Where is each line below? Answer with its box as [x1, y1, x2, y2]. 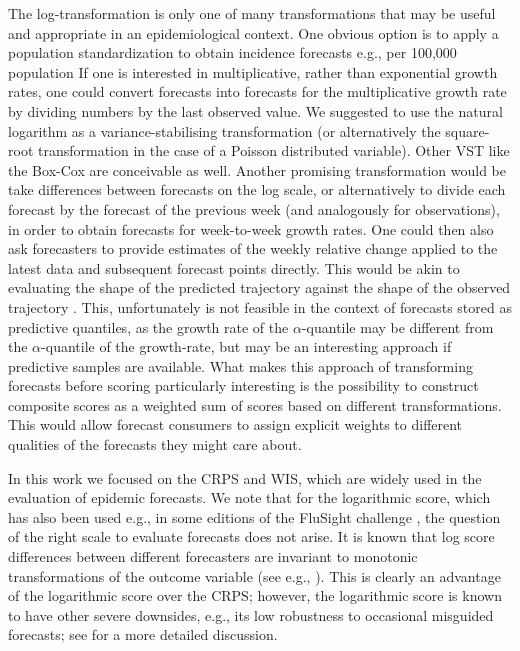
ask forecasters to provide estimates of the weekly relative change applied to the [8, 238, 498, 259]
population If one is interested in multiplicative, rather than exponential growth [8, 61, 498, 82]
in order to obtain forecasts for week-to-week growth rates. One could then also [8, 218, 494, 239]
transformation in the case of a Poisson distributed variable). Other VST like [37, 140, 510, 161]
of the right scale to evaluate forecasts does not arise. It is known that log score [8, 526, 495, 547]
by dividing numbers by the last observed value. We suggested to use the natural [8, 100, 503, 121]
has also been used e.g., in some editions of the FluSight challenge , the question [8, 506, 501, 527]
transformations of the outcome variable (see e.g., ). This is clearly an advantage [8, 565, 501, 586]
